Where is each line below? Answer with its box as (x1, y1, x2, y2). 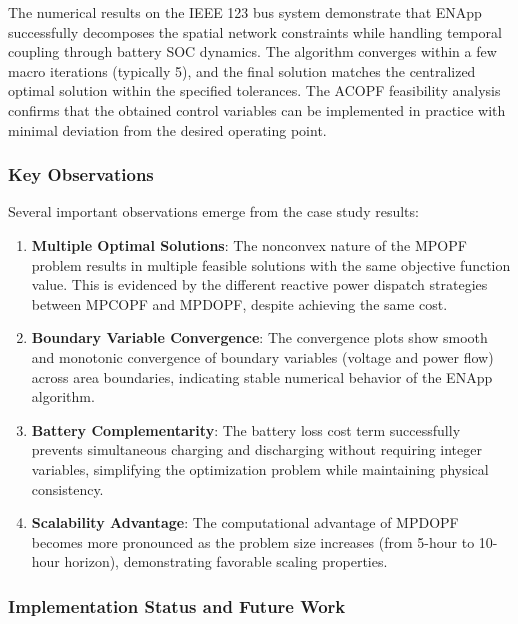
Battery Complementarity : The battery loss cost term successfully (31, 419, 461, 440)
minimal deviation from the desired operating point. (8, 119, 327, 140)
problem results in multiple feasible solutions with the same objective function (31, 254, 511, 275)
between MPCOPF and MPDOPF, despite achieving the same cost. (31, 293, 448, 314)
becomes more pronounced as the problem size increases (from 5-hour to (31, 531, 475, 552)
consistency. (31, 478, 104, 499)
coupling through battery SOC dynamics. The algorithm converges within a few (8, 41, 497, 62)
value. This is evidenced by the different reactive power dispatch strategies (31, 274, 488, 295)
